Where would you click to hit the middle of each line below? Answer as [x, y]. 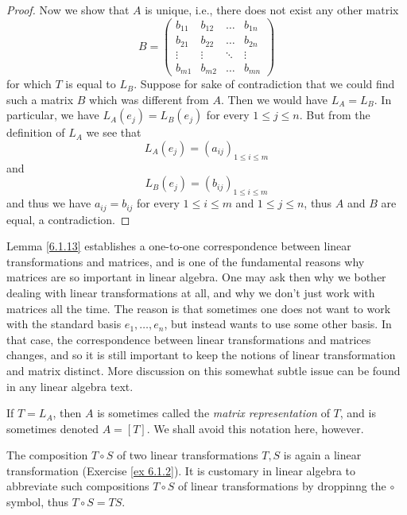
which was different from [149, 99]
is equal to [91, 84]
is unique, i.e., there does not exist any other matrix [272, 10]
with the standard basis [64, 324]
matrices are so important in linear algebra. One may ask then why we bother [196, 277]
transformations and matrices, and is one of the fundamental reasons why [186, 261]
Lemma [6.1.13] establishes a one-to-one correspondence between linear [179, 246]
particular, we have [53, 115]
